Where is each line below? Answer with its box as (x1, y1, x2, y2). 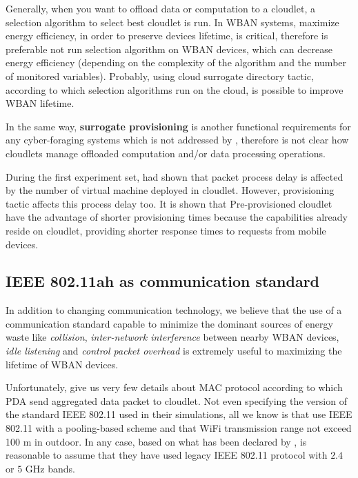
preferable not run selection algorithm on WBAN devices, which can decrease (6, 41, 332, 56)
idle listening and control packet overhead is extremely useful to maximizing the (6, 343, 342, 358)
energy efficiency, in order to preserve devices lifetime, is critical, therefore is (6, 28, 328, 43)
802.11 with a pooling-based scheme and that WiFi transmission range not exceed (6, 421, 352, 435)
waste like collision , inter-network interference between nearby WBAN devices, (6, 330, 339, 344)
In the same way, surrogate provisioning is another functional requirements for (6, 119, 351, 133)
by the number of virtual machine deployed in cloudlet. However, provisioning (6, 183, 335, 197)
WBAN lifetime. (6, 96, 74, 110)
